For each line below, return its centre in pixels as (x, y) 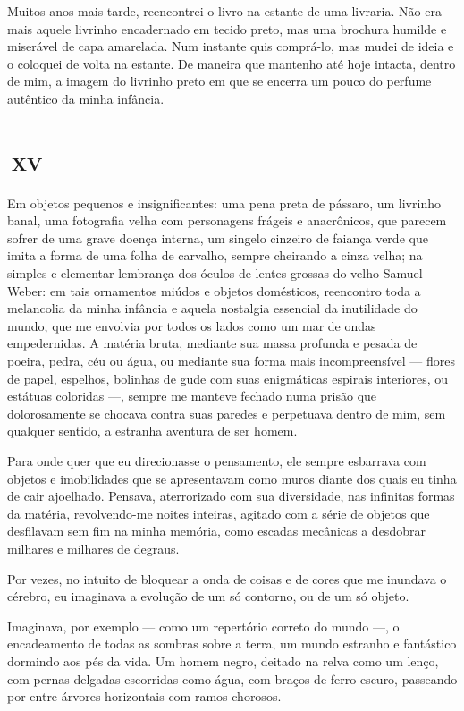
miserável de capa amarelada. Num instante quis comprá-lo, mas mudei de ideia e (231, 46)
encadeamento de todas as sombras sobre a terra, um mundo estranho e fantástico (232, 643)
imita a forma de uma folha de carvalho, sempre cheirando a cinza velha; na (215, 255)
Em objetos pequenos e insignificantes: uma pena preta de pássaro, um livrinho (224, 203)
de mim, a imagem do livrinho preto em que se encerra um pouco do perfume (219, 81)
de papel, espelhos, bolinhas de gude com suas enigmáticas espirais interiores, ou (228, 378)
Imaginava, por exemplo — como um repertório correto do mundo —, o (203, 626)
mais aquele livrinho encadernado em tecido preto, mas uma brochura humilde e (227, 28)
